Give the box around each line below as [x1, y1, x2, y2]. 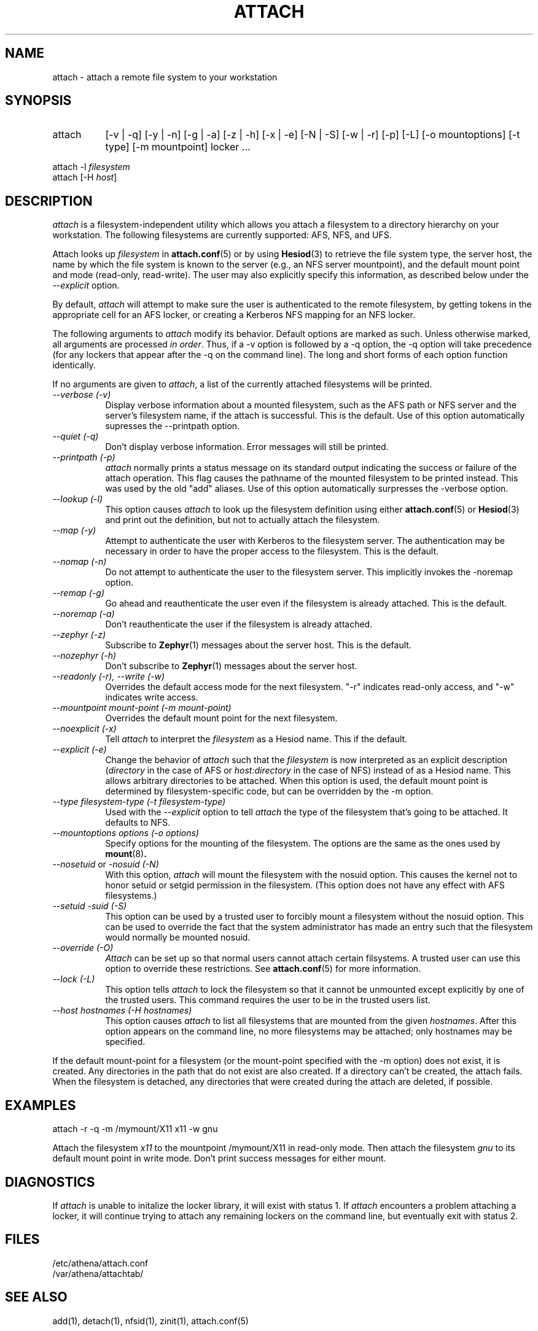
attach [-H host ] [52, 172, 117, 183]
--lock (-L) [52, 974, 95, 985]
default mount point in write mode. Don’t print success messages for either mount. [52, 1153, 386, 1164]
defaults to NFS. [105, 817, 171, 828]
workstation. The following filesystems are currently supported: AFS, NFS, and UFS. [52, 230, 392, 241]
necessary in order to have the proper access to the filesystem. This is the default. [105, 546, 439, 557]
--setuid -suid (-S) [52, 901, 127, 912]
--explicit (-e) [52, 744, 107, 755]
